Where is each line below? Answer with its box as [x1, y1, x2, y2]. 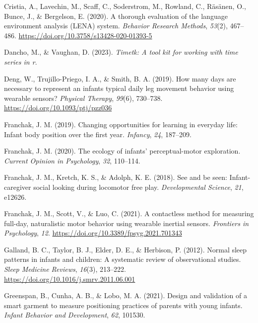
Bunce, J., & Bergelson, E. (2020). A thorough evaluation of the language [4, 10, 228, 21]
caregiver [4, 181, 31, 192]
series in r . [4, 56, 37, 67]
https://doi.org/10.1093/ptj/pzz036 [4, 102, 112, 113]
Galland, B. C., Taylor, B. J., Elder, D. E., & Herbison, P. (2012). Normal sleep [4, 244, 247, 254]
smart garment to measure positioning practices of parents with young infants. [4, 300, 243, 310]
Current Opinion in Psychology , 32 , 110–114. [4, 155, 140, 165]
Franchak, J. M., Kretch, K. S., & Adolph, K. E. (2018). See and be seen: [4, 172, 227, 182]
